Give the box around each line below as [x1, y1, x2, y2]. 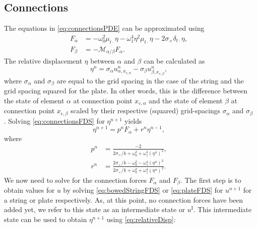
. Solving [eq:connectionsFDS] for [4, 115, 105, 126]
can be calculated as [143, 56, 205, 66]
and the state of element [148, 95, 223, 105]
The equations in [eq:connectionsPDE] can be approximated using [4, 23, 204, 33]
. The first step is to [180, 174, 241, 185]
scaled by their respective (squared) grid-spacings [70, 105, 220, 116]
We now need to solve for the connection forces [4, 174, 147, 185]
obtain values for [4, 184, 55, 195]
